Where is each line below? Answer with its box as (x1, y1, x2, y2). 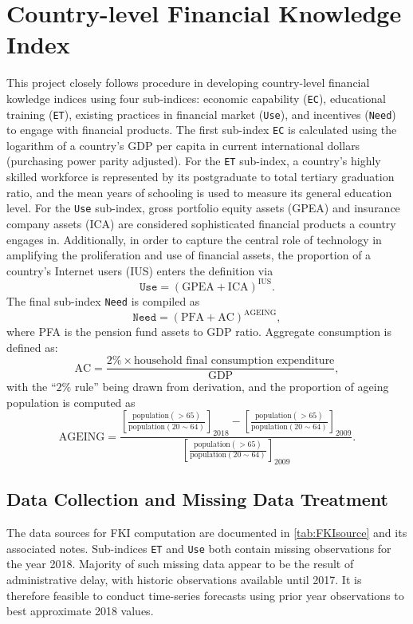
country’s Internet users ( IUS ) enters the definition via (6, 262, 273, 278)
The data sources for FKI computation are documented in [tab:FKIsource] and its (6, 524, 407, 541)
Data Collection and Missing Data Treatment (6, 487, 389, 511)
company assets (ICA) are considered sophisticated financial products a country (6, 215, 396, 231)
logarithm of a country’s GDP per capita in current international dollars (6, 136, 360, 153)
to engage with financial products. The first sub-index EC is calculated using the (6, 121, 397, 138)
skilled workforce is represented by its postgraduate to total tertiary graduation (6, 168, 395, 185)
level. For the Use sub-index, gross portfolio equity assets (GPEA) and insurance (6, 199, 400, 216)
